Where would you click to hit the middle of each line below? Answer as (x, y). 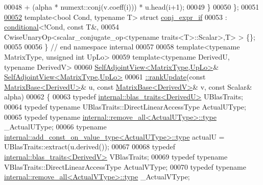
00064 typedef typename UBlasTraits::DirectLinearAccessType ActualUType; (125, 106)
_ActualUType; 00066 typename (55, 127)
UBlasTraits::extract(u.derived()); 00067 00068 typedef (90, 147)
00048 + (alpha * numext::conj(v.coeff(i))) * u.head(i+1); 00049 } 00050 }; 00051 (132, 7)
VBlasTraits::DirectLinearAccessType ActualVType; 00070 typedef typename (125, 166)
